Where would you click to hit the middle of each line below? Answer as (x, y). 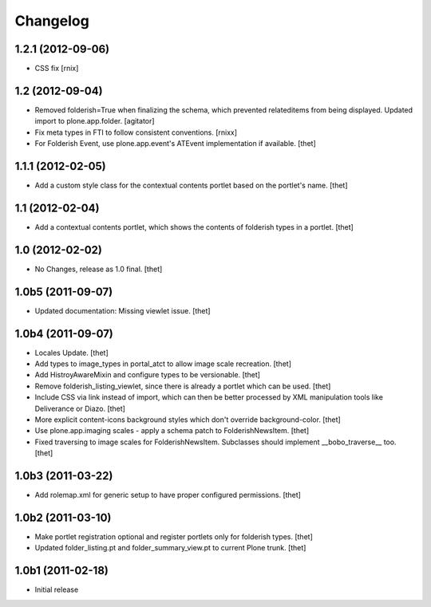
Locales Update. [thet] (71, 353)
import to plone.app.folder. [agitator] (95, 121)
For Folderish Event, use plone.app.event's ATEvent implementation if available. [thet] (176, 144)
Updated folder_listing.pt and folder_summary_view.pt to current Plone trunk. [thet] (170, 548)
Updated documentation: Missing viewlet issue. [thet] (123, 310)
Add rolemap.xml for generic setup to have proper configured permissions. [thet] (168, 495)
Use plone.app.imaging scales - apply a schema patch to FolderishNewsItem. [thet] (172, 431)
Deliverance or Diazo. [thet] (80, 408)
